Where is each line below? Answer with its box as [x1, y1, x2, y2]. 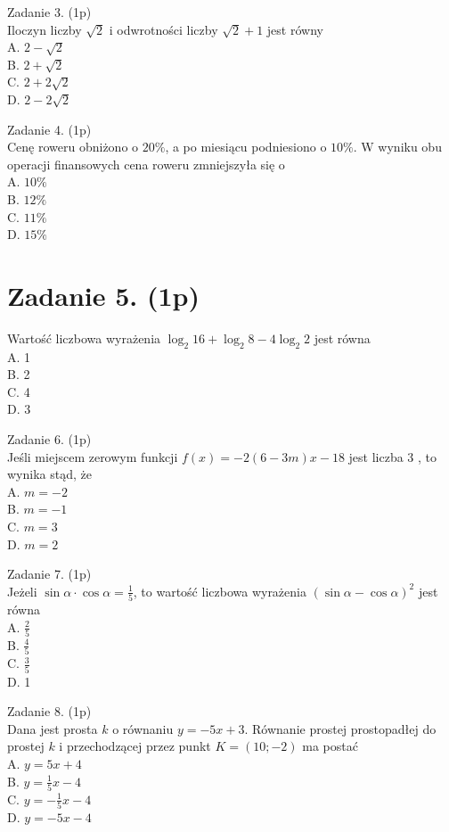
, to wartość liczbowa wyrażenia [133, 581, 306, 600]
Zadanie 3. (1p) [7, 3, 92, 21]
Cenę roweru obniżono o [7, 137, 139, 156]
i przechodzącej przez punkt [59, 737, 211, 755]
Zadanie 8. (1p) [7, 702, 92, 721]
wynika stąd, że [7, 465, 92, 483]
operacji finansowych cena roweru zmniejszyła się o [7, 154, 285, 173]
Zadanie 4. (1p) [7, 119, 92, 138]
